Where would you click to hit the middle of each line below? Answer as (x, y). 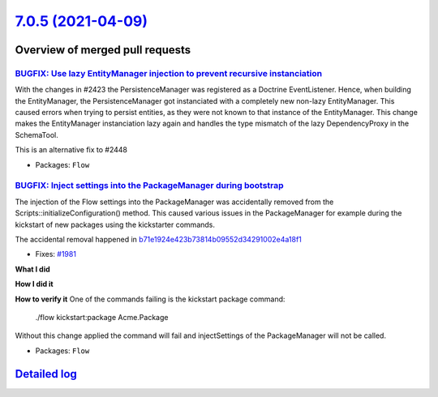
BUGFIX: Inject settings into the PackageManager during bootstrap (149, 186)
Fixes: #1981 (56, 254)
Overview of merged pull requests (103, 50)
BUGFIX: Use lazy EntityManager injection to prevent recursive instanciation (169, 73)
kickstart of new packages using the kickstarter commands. (115, 224)
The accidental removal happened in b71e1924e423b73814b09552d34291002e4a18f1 (158, 239)
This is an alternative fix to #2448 (71, 150)
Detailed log (46, 374)
